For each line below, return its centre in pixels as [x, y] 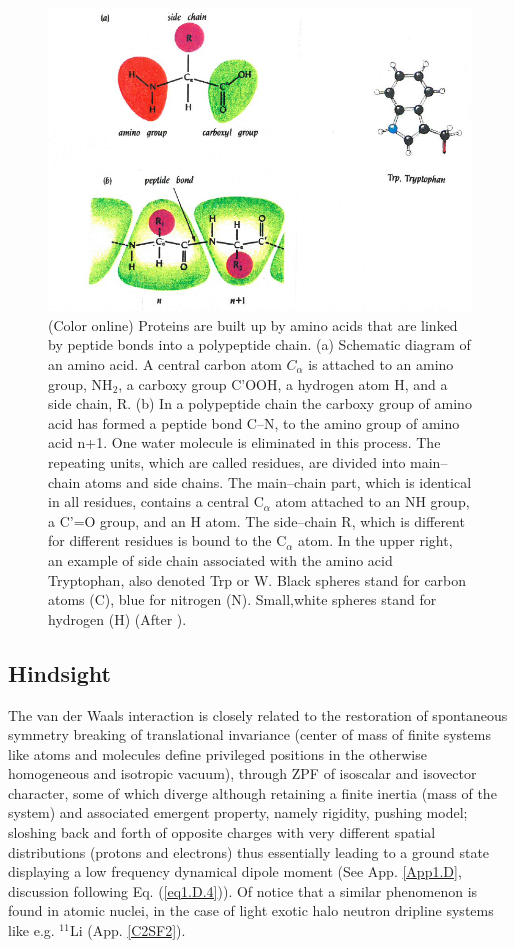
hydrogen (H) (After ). [117, 618]
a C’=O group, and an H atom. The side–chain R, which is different [256, 520]
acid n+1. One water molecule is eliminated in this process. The [244, 442]
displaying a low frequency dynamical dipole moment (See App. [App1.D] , [235, 871]
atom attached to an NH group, [372, 501]
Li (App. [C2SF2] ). [127, 930]
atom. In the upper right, [375, 540]
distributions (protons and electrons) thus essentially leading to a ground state [249, 851]
